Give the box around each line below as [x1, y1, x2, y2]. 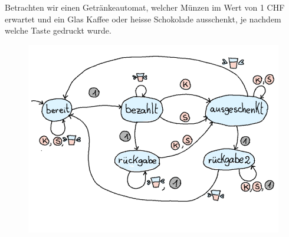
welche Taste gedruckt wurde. [5, 24, 111, 37]
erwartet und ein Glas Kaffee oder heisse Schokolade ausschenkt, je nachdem [5, 12, 281, 25]
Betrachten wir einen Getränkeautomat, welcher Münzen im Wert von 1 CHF [5, 1, 285, 13]
